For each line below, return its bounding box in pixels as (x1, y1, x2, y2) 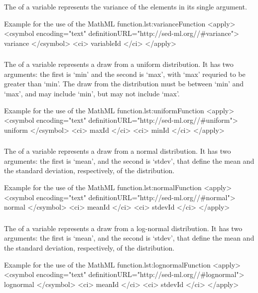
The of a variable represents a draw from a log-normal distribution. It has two (4, 223, 243, 233)
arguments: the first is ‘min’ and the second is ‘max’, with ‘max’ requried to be (4, 68, 246, 79)
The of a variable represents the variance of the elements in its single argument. (4, 1, 247, 11)
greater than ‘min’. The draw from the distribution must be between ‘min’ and (4, 78, 244, 89)
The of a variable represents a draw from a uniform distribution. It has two (4, 59, 234, 69)
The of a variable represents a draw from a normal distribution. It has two (4, 146, 231, 156)
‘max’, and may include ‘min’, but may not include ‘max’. (4, 88, 180, 98)
